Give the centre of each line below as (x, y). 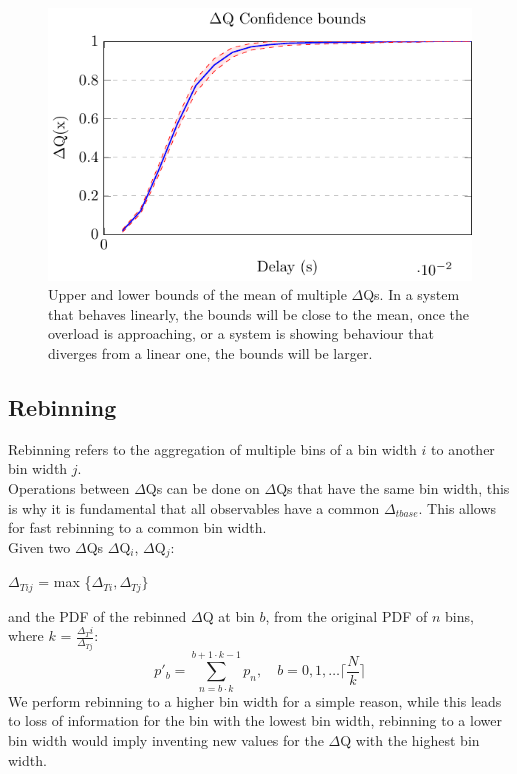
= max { (65, 581)
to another (463, 448)
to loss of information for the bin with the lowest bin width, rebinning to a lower (255, 720)
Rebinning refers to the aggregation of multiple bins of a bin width (212, 448)
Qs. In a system (411, 294)
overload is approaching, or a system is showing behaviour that (241, 333)
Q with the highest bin (410, 739)
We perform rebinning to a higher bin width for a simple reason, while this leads (255, 700)
